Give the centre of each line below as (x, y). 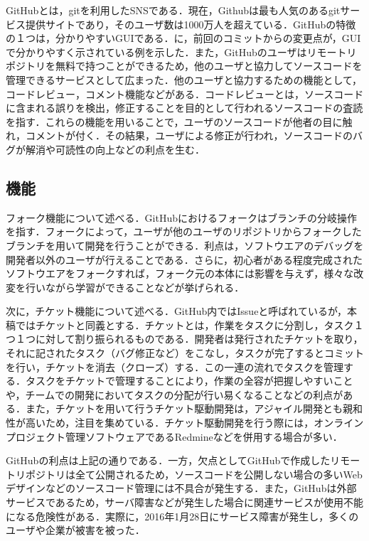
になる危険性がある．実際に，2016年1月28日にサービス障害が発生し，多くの (182, 516)
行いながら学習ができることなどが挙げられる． (135, 287)
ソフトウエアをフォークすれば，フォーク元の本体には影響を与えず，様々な (180, 273)
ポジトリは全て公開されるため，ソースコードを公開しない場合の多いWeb (194, 474)
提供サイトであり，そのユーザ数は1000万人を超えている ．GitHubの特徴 (191, 24)
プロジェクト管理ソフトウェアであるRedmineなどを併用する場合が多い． (174, 436)
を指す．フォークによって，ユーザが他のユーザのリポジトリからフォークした (184, 231)
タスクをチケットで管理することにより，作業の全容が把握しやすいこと (189, 381)
